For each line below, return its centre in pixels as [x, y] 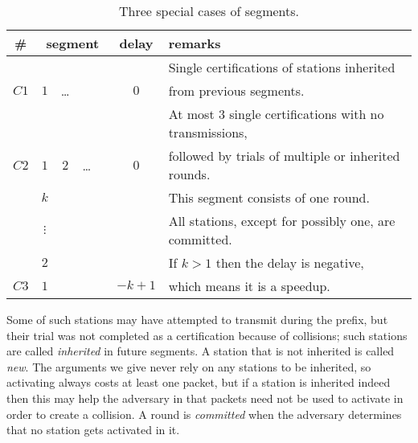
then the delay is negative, [290, 263]
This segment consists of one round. [269, 197]
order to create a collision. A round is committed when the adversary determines [204, 414]
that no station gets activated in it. [93, 430]
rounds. [189, 174]
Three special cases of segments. [209, 11]
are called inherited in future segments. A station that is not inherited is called [201, 351]
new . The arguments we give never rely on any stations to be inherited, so [189, 366]
